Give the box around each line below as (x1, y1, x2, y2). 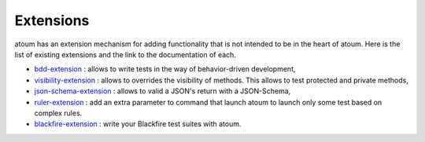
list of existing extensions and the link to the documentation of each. (14, 49, 236, 59)
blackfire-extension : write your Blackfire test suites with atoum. (34, 119, 242, 129)
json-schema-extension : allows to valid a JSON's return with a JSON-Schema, (34, 86, 291, 96)
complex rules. (34, 108, 83, 118)
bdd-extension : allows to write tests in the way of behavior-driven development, (34, 64, 296, 74)
